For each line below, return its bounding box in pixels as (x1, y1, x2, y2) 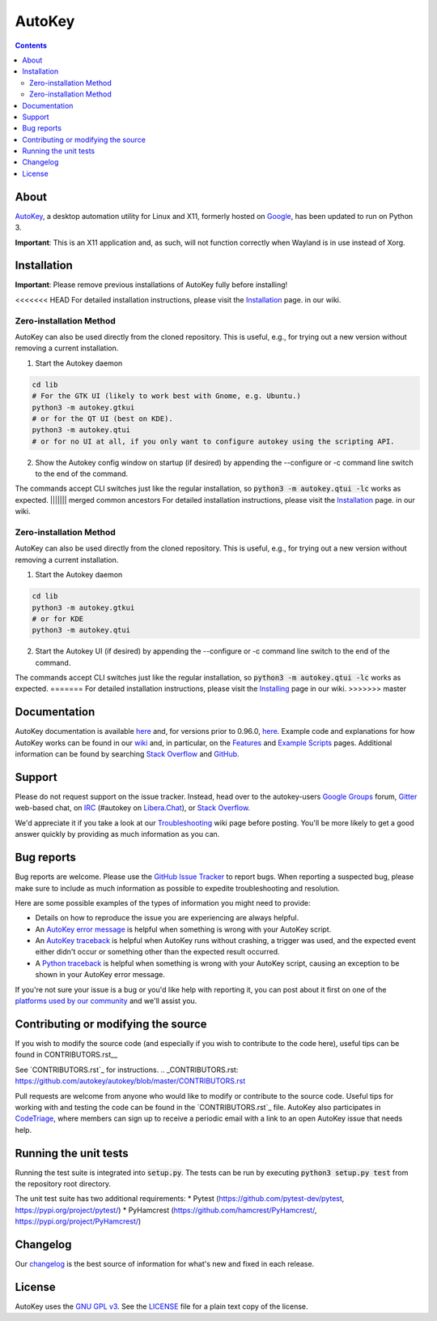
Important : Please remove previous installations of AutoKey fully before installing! (15, 280, 288, 290)
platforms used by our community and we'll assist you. (15, 996, 197, 1006)
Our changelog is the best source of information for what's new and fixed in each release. (15, 1259, 315, 1269)
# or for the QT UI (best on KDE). (32, 414, 173, 423)
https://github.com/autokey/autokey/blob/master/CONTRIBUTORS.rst (15, 1076, 246, 1086)
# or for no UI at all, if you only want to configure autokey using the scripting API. (32, 436, 396, 446)
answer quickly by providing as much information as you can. (15, 830, 220, 839)
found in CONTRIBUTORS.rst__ (15, 1050, 118, 1060)
